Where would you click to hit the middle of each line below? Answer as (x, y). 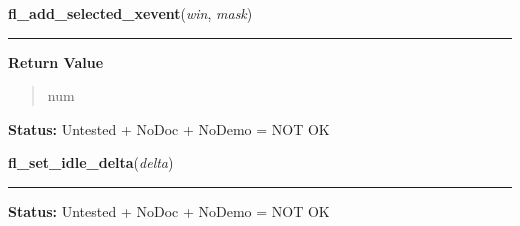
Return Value (56, 61)
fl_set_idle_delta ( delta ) (91, 162)
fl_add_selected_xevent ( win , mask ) (130, 13)
